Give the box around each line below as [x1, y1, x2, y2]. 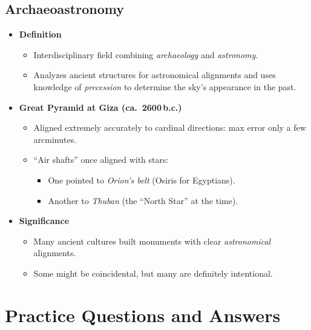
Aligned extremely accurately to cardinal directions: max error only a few [33, 121, 306, 134]
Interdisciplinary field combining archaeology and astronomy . [33, 48, 258, 61]
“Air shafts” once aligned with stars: [33, 153, 169, 166]
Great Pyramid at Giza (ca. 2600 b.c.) [19, 101, 182, 113]
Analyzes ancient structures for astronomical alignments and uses [33, 68, 276, 81]
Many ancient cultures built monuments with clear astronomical [33, 234, 271, 247]
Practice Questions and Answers [5, 302, 281, 327]
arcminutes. [33, 133, 77, 145]
